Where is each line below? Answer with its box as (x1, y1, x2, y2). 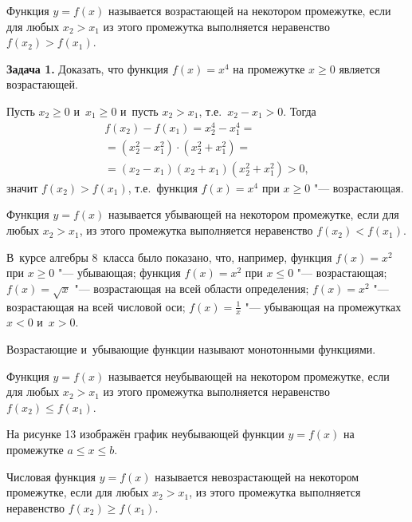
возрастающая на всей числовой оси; (6, 298, 186, 314)
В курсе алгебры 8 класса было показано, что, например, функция (6, 248, 332, 265)
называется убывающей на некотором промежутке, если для (108, 206, 399, 223)
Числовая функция (6, 468, 96, 484)
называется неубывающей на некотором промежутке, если (108, 367, 390, 384)
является (339, 60, 380, 77)
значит (6, 179, 38, 196)
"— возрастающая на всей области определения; (74, 279, 309, 296)
